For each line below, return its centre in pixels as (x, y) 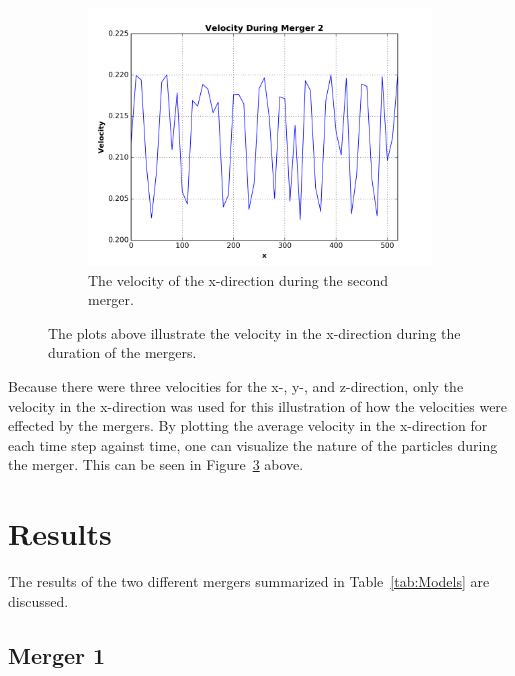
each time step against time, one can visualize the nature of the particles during (253, 444)
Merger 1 (57, 654)
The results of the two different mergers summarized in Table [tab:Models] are (249, 581)
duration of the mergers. (122, 352)
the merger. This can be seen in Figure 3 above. (156, 464)
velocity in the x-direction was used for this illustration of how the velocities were (258, 405)
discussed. (38, 600)
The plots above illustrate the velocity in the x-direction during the (254, 332)
